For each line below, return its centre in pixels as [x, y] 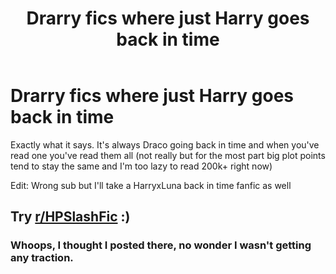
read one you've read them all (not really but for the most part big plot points [168, 155]
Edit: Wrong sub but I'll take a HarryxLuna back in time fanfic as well [151, 185]
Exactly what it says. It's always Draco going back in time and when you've [165, 144]
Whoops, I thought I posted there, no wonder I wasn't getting [161, 245]
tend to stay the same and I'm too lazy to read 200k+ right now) [141, 166]
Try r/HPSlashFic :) [70, 217]
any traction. [42, 258]
